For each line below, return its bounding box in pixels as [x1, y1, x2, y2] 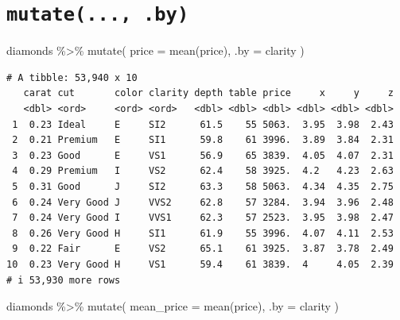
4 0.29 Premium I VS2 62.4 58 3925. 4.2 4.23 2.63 [12, 165, 394, 177]
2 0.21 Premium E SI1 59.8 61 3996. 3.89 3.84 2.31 [12, 134, 394, 146]
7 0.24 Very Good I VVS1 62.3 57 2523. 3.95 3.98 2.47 [12, 212, 394, 224]
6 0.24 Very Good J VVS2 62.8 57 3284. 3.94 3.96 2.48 [12, 196, 394, 208]
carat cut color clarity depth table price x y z [23, 87, 394, 99]
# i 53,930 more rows [6, 274, 121, 286]
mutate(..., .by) [6, 3, 189, 26]
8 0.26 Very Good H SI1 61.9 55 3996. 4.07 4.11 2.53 [12, 227, 394, 239]
